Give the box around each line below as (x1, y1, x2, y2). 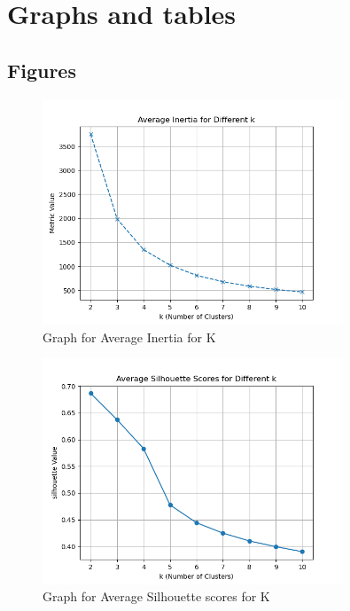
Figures (7, 56, 76, 83)
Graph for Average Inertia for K (43, 327, 216, 346)
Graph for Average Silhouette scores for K (43, 587, 270, 606)
